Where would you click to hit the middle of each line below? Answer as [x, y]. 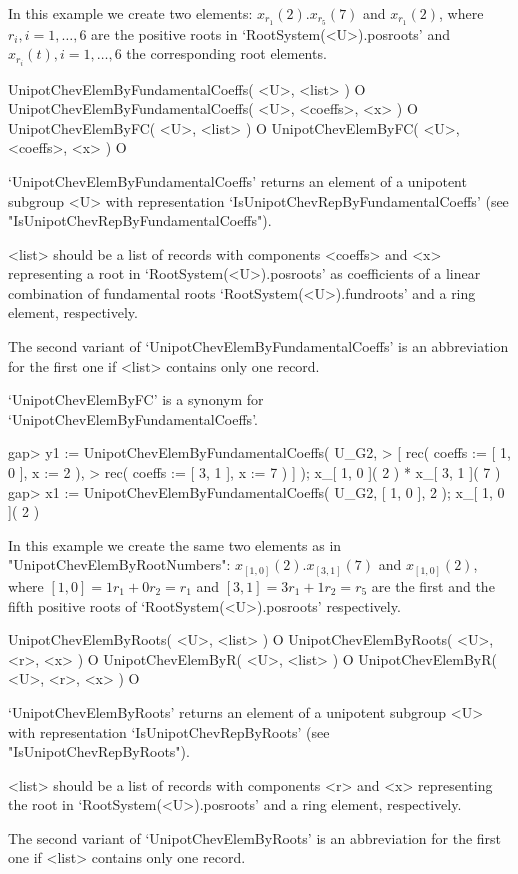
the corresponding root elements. [226, 53]
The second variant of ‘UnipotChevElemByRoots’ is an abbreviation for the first [255, 837]
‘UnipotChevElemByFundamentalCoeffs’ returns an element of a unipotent [237, 180]
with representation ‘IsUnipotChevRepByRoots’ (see [169, 731]
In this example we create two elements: [130, 13]
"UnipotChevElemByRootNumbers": [119, 564]
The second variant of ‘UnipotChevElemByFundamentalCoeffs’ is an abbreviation [258, 346]
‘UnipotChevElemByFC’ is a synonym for [136, 399]
